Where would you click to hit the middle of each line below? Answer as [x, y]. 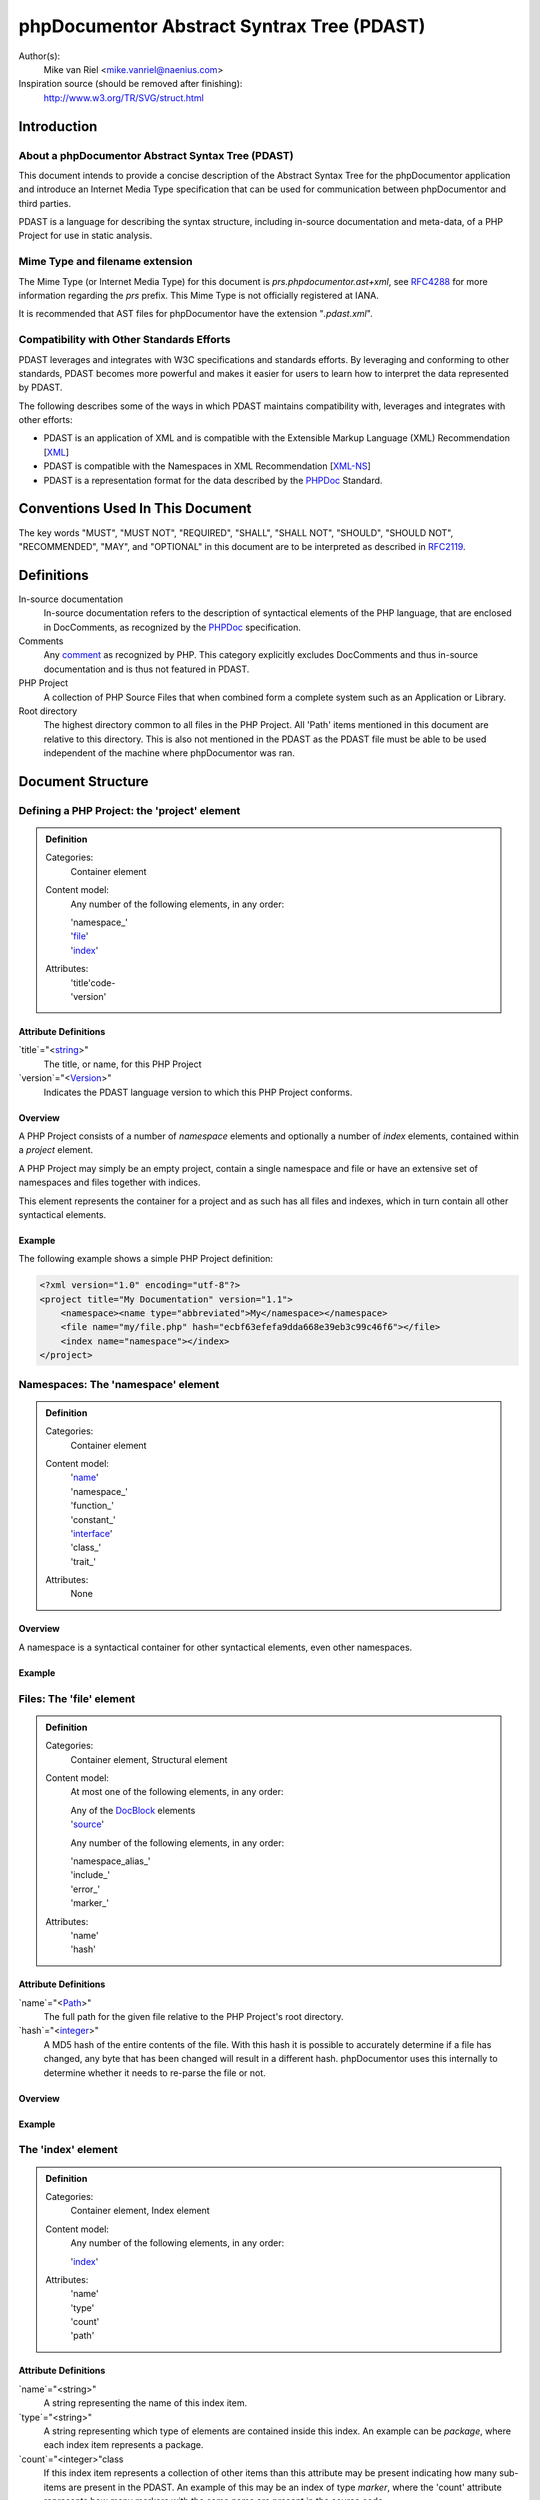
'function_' [92, 1506]
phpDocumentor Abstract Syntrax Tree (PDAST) [222, 26]
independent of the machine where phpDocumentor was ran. [169, 753]
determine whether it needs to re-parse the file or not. [155, 2072]
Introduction [58, 126]
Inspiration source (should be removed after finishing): [130, 84]
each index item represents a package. [123, 2445]
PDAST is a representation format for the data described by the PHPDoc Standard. [213, 480]
